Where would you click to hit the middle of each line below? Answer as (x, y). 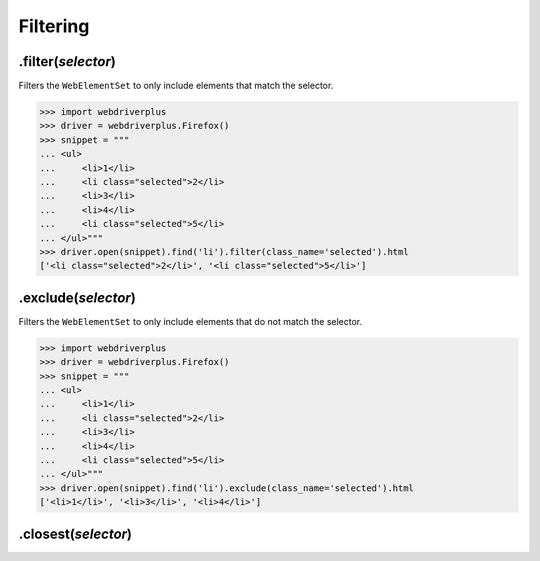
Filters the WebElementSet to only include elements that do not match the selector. (190, 321)
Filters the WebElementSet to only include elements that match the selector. (176, 86)
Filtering (54, 26)
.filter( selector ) (67, 61)
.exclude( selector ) (77, 297)
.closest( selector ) (75, 533)
